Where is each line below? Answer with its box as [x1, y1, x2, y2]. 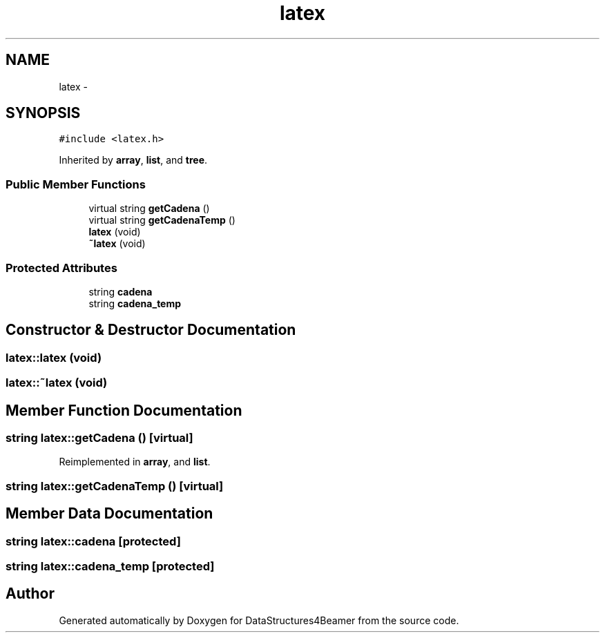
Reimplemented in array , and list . [59, 456, 211, 468]
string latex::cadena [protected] [6, 534, 181, 548]
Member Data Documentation [6, 505, 213, 523]
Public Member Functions [6, 177, 146, 191]
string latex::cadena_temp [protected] [6, 559, 215, 573]
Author [6, 585, 55, 603]
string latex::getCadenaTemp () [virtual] [6, 478, 224, 493]
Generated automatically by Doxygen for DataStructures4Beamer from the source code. [59, 614, 459, 626]
